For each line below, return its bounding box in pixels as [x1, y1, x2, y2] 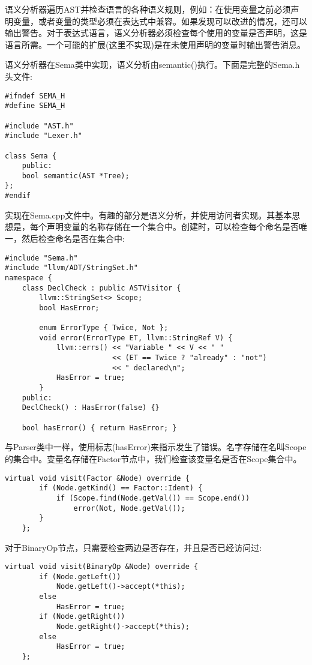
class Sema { [5, 151, 56, 160]
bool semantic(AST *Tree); [22, 171, 130, 180]
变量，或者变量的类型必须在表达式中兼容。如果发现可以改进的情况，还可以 [13, 14, 307, 27]
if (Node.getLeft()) [39, 572, 121, 581]
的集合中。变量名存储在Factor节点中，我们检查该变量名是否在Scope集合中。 [5, 452, 302, 465]
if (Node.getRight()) [39, 612, 125, 621]
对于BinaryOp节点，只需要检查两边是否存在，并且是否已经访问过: [5, 541, 262, 553]
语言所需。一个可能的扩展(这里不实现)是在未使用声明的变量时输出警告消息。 [5, 38, 305, 50]
